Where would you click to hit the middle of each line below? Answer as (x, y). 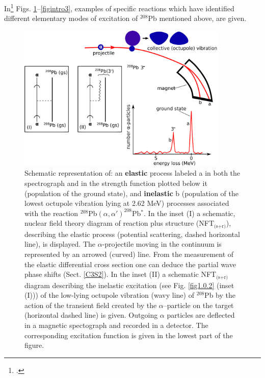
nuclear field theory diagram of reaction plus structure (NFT (119, 223)
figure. (34, 345)
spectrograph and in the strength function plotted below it (116, 183)
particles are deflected (201, 315)
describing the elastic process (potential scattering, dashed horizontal (132, 234)
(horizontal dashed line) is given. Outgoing (91, 315)
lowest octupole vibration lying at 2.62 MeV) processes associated (127, 203)
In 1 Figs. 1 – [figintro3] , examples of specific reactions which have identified (119, 7)
